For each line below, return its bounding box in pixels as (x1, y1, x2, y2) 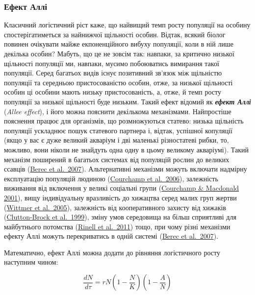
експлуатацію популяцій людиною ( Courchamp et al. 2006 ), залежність (4, 173, 218, 183)
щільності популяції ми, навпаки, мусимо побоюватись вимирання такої (4, 58, 219, 68)
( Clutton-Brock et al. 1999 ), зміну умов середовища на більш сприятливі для (4, 212, 236, 222)
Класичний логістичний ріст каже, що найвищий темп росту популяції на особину (4, 20, 251, 30)
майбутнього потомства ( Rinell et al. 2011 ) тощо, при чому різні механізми (4, 221, 230, 231)
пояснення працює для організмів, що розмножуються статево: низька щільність (4, 116, 244, 126)
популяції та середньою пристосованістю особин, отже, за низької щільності (4, 77, 233, 87)
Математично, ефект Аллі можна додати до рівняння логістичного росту (4, 247, 220, 257)
